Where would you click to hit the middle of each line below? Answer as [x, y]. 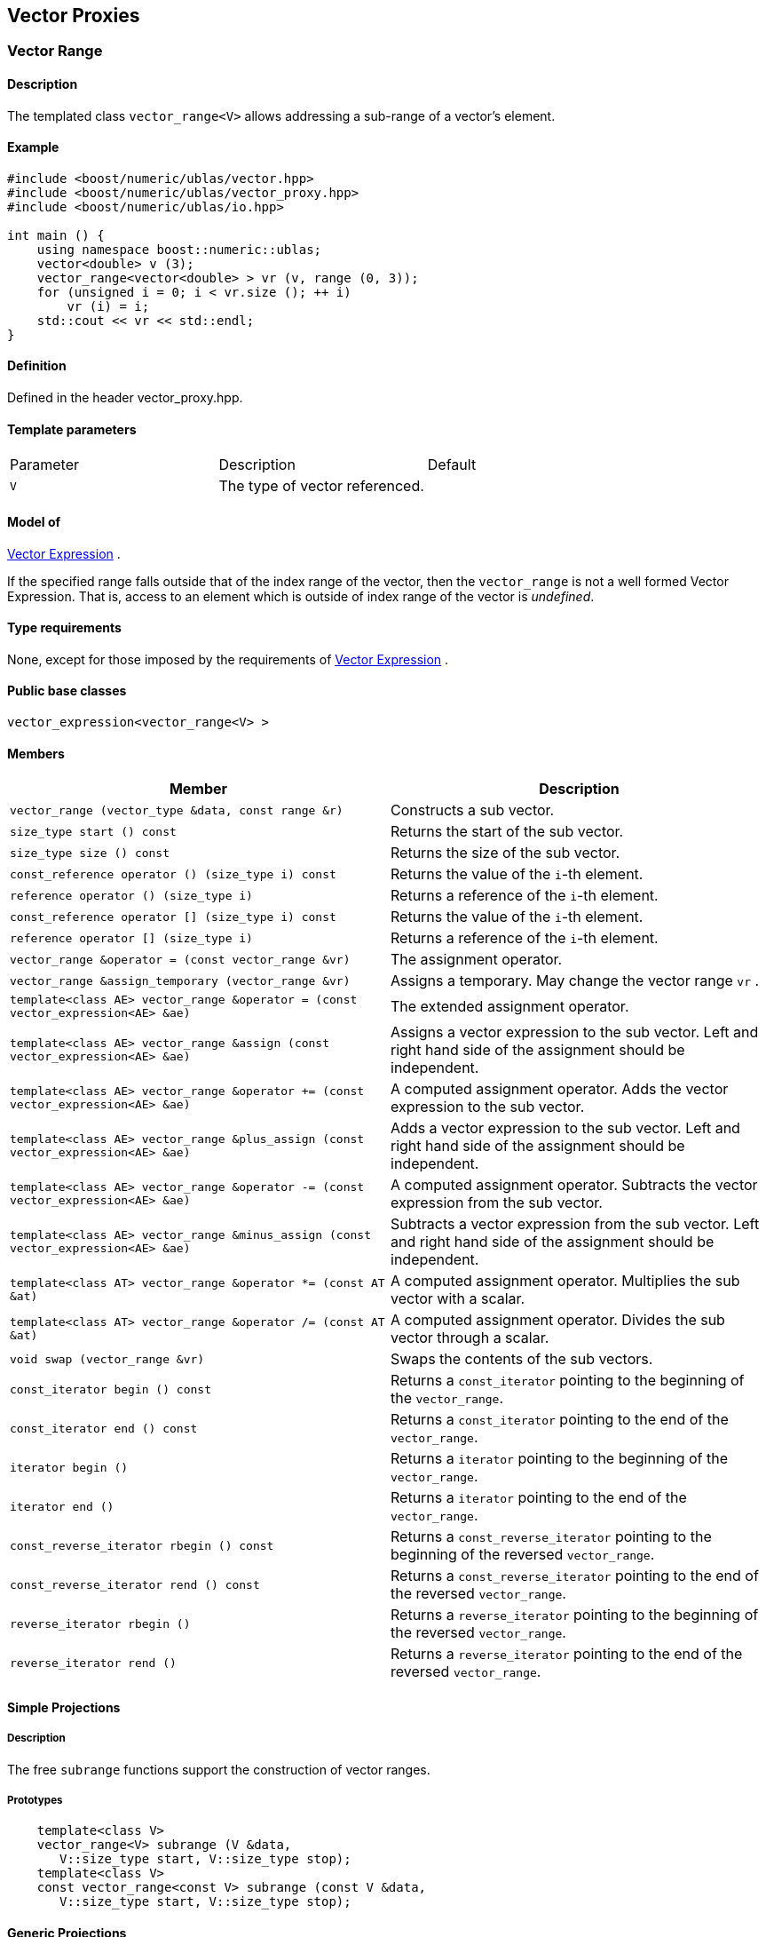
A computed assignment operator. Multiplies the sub [565, 1281]
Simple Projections [64, 1707]
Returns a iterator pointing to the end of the [539, 1498]
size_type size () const [90, 853]
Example [33, 147]
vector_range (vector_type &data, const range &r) [177, 810]
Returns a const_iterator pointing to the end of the [560, 1420]
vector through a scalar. [470, 1338]
